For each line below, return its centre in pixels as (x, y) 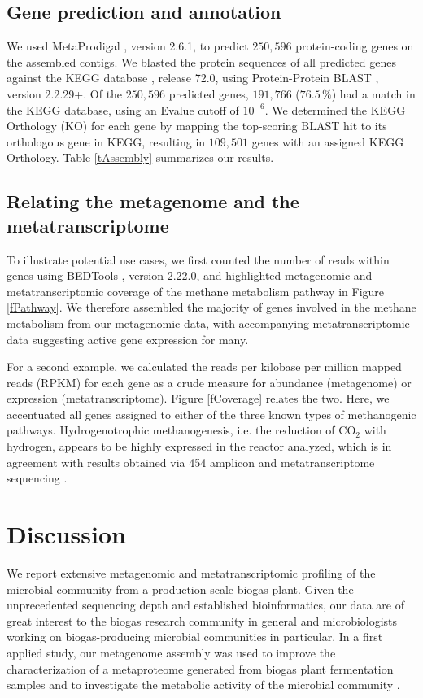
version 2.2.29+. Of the (65, 93)
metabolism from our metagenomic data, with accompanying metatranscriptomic (208, 323)
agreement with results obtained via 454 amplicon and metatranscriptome (191, 462)
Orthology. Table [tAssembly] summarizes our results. (140, 157)
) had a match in (373, 93)
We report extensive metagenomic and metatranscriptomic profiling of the (191, 572)
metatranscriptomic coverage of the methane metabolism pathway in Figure (196, 291)
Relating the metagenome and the (153, 201)
